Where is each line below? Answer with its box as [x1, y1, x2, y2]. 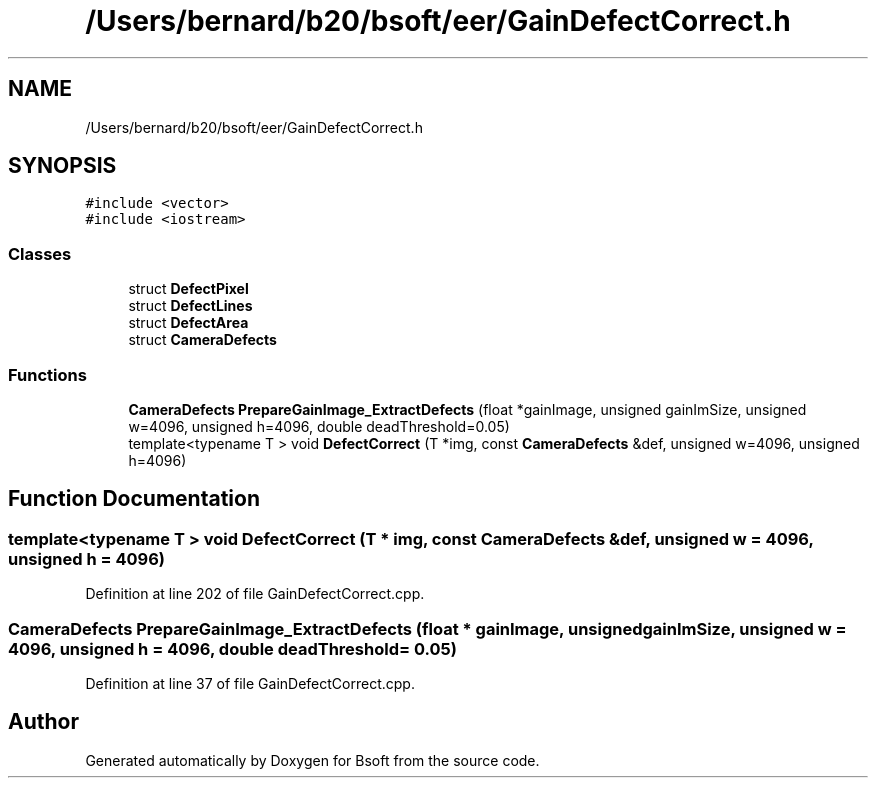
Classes [8, 243, 72, 264]
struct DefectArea [128, 314, 249, 332]
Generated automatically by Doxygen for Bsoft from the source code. [85, 751, 540, 769]
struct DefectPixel [128, 280, 249, 298]
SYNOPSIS [8, 153, 117, 179]
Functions [8, 364, 87, 385]
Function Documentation [8, 486, 260, 512]
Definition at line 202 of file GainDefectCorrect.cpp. [85, 585, 425, 603]
